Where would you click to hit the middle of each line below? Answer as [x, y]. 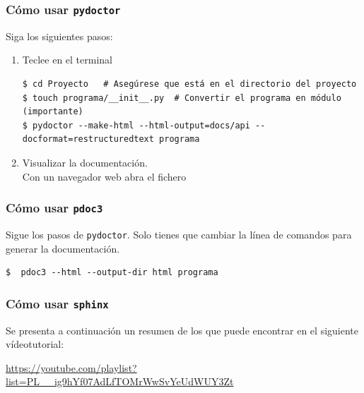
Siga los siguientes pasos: [59, 36]
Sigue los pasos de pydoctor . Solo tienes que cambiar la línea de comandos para [179, 234]
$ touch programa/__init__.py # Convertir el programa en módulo [182, 98]
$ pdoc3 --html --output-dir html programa [112, 273]
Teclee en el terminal [67, 60]
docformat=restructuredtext [88, 139]
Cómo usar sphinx [57, 303]
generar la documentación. [63, 248]
